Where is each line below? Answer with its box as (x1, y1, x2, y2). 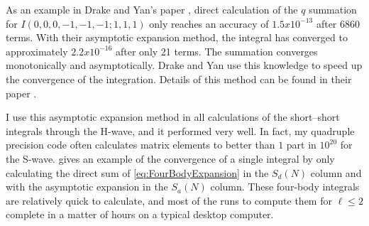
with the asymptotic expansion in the (6, 179, 168, 194)
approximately (6, 43, 68, 58)
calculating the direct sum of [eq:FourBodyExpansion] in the (6, 165, 269, 180)
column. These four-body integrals (210, 179, 360, 194)
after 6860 (316, 16, 360, 31)
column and (310, 165, 362, 180)
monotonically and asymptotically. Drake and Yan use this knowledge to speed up (6, 58, 363, 72)
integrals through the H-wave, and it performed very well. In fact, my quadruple (6, 123, 355, 138)
